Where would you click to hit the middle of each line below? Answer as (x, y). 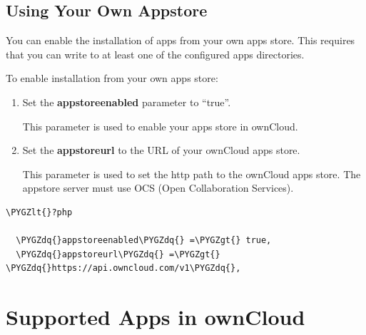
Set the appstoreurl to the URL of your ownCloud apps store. (161, 150)
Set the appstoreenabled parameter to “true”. (127, 102)
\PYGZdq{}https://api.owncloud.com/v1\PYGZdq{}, (123, 268)
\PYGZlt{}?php (39, 212)
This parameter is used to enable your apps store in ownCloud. (160, 126)
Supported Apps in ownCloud (156, 317)
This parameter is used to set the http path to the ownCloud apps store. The (192, 174)
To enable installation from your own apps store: (112, 78)
